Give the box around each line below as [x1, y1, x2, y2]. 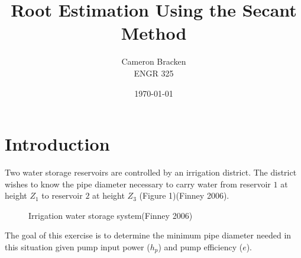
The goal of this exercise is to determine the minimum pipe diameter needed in [5, 229, 292, 241]
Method [121, 21, 187, 45]
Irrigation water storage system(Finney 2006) [28, 209, 193, 221]
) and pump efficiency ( [158, 241, 243, 253]
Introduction [5, 132, 110, 156]
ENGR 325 [134, 66, 174, 79]
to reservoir [41, 189, 83, 202]
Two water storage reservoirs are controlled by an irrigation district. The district [5, 166, 297, 179]
